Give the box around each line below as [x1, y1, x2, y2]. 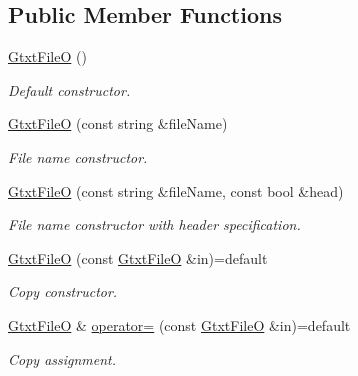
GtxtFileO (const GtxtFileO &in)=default [8, 247, 268, 268]
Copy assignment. [8, 348, 117, 369]
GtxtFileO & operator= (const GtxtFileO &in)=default [8, 314, 351, 335]
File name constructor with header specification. [8, 214, 301, 235]
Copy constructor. [8, 281, 118, 302]
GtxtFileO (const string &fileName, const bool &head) [8, 180, 344, 201]
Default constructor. [8, 79, 131, 100]
